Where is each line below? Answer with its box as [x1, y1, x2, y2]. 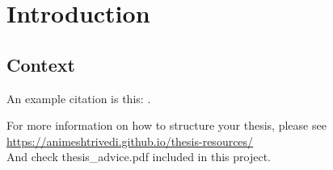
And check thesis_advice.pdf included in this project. [6, 148, 271, 165]
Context [6, 52, 75, 77]
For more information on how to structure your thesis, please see [6, 117, 327, 134]
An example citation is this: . [6, 89, 151, 106]
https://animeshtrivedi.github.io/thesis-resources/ [6, 132, 254, 149]
